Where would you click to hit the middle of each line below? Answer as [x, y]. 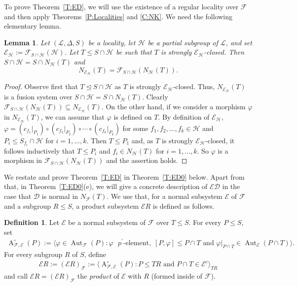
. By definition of [184, 116]
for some [135, 128]
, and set [239, 42]
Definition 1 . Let [32, 222]
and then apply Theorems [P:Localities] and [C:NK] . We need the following [118, 16]
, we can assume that [73, 116]
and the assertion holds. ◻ [147, 160]
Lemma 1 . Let [27, 42]
